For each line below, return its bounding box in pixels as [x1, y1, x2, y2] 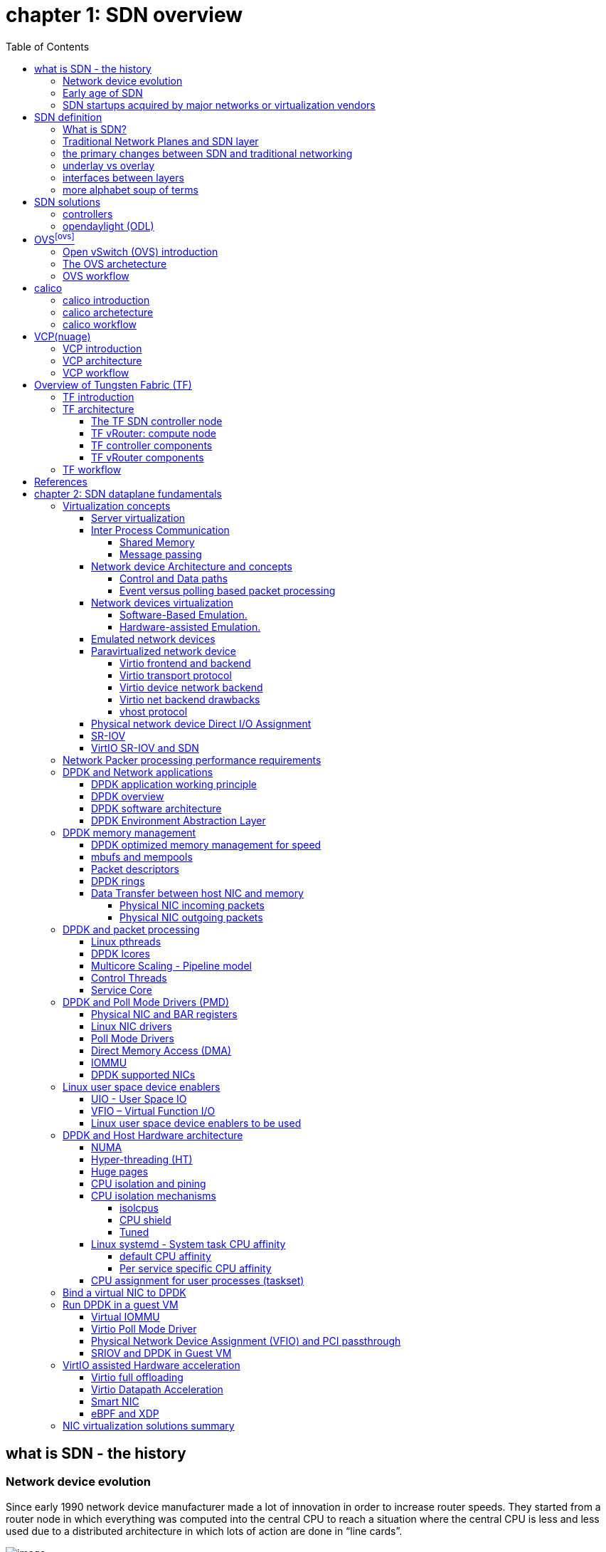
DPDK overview [91, 790, 164, 803]
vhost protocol [119, 706, 188, 718]
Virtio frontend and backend [119, 657, 251, 670]
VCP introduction [63, 342, 142, 355]
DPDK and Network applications [63, 766, 213, 779]
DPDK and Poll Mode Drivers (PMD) [63, 996, 229, 1009]
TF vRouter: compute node [91, 427, 216, 440]
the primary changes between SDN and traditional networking [63, 147, 353, 159]
